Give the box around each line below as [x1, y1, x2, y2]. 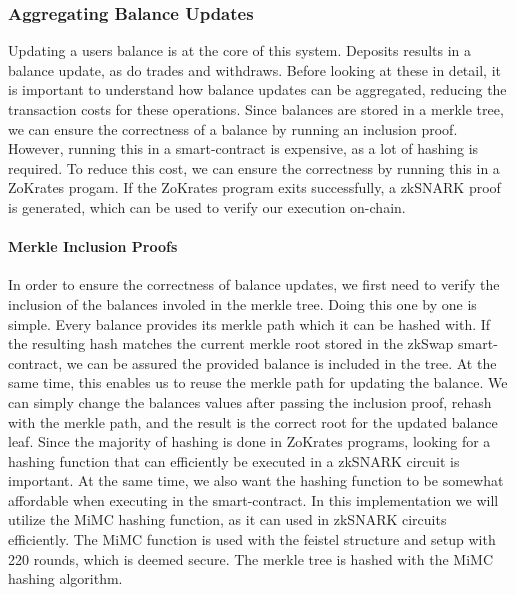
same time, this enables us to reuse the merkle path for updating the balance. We [8, 372, 508, 393]
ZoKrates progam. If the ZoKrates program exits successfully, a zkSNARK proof [8, 177, 501, 198]
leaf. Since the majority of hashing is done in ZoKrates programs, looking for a [8, 431, 491, 452]
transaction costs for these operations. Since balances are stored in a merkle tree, [8, 99, 504, 119]
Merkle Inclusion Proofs [8, 236, 178, 257]
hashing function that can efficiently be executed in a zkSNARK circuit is [8, 450, 460, 471]
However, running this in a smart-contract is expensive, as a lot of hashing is [8, 138, 479, 159]
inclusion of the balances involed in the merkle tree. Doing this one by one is [8, 293, 477, 314]
